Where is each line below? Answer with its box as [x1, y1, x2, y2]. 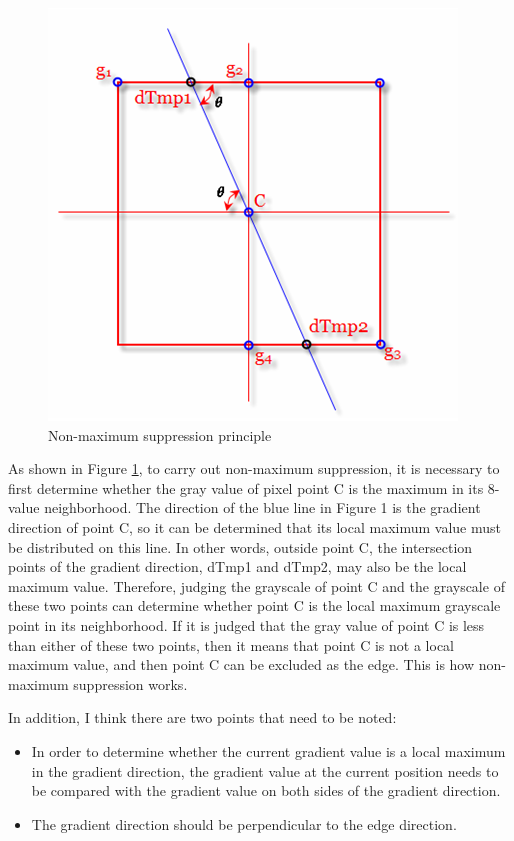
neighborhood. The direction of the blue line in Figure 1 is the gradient [44, 497, 481, 518]
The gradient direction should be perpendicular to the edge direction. [31, 813, 457, 834]
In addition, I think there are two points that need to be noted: [8, 707, 397, 728]
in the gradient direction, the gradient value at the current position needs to [31, 760, 499, 781]
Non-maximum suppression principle [48, 424, 272, 445]
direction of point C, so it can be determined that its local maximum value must [8, 516, 502, 537]
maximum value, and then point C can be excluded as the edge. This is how [8, 654, 475, 675]
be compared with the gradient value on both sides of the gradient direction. [31, 780, 501, 801]
